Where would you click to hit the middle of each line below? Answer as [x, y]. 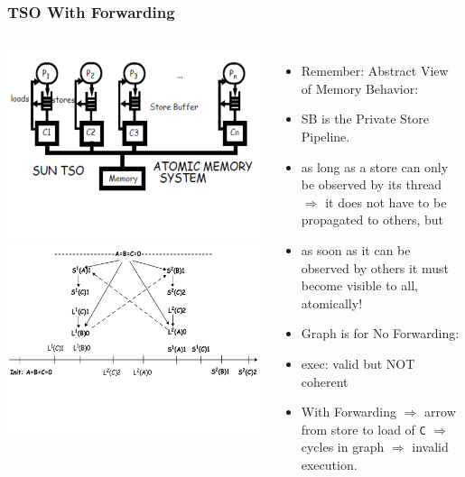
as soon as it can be [356, 249]
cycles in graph [343, 447]
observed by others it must [375, 267]
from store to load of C [363, 429]
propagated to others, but [372, 220]
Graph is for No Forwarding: [380, 333]
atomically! [332, 303]
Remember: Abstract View [375, 71]
